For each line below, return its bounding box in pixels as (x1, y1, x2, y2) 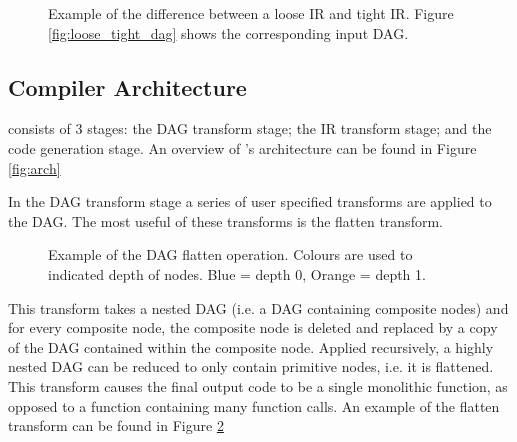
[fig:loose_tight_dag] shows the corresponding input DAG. (48, 22, 409, 43)
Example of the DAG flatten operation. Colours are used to (48, 244, 413, 265)
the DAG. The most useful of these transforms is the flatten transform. (8, 210, 443, 231)
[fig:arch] (8, 157, 61, 178)
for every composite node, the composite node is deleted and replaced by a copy (8, 317, 498, 338)
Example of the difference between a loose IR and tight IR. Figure (48, 3, 454, 23)
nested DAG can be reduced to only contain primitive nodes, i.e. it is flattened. (8, 356, 494, 377)
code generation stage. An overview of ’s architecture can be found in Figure (8, 137, 477, 158)
